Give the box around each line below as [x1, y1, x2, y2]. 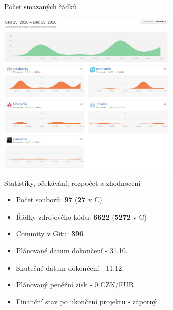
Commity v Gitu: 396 [16, 228, 84, 239]
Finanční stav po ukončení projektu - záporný [16, 296, 157, 306]
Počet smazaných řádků [4, 1, 77, 11]
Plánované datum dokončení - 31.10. [16, 245, 128, 256]
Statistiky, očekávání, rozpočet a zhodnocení [4, 177, 141, 188]
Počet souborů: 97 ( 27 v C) [16, 194, 102, 205]
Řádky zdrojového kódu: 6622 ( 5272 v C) [16, 211, 147, 222]
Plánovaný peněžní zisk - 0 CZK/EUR [16, 279, 134, 290]
